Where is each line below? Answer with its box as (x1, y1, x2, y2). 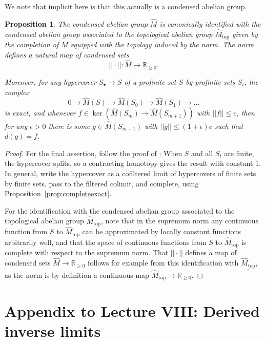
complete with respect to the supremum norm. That (5, 247, 169, 258)
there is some (48, 120, 90, 131)
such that (214, 120, 243, 131)
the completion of (5, 39, 59, 50)
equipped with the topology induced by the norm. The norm (70, 39, 254, 50)
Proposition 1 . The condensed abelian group (5, 18, 148, 29)
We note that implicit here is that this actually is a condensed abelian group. (5, 1, 247, 11)
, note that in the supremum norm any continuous (101, 215, 259, 226)
